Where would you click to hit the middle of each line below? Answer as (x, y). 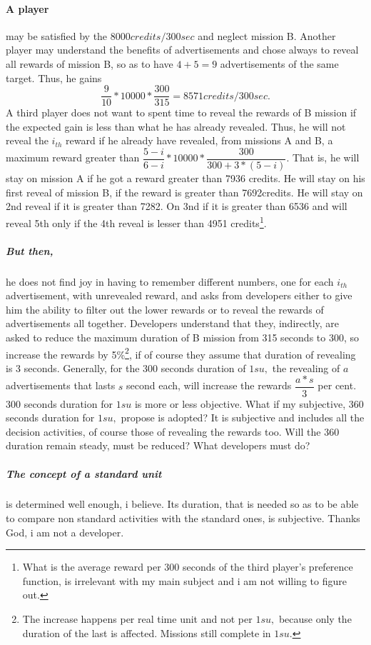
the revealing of (306, 367)
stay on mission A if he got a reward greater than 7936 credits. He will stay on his (185, 178)
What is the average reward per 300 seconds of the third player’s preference (188, 567)
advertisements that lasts (61, 385)
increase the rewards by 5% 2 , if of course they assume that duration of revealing (181, 353)
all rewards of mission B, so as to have (90, 63)
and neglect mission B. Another (267, 35)
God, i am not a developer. (65, 532)
